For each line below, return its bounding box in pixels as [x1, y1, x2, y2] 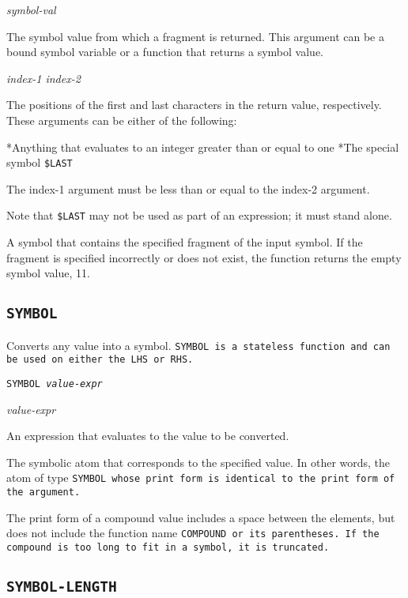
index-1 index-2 [6, 70, 81, 86]
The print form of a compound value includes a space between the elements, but [6, 509, 395, 525]
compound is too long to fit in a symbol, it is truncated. [6, 541, 330, 553]
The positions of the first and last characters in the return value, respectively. [6, 96, 382, 113]
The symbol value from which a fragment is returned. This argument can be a [6, 28, 384, 44]
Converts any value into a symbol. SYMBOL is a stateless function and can [6, 337, 391, 353]
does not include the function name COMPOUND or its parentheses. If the [6, 525, 380, 541]
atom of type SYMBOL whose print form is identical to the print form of [6, 469, 395, 486]
